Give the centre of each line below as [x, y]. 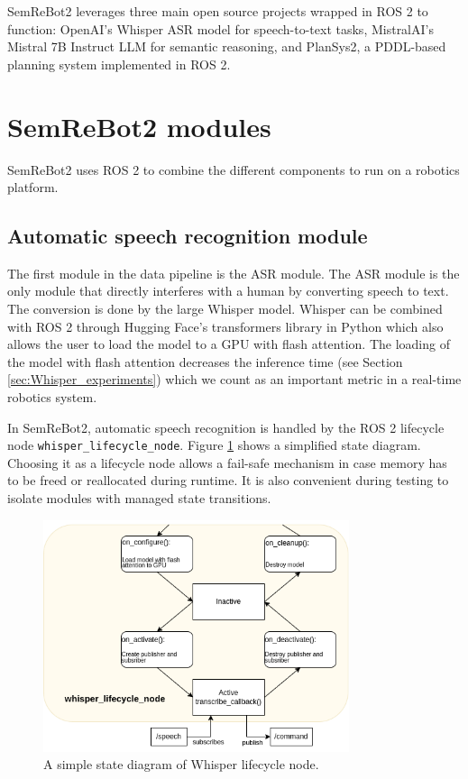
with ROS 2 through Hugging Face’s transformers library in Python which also [225, 326]
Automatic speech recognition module [188, 236]
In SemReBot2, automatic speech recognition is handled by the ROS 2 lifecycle [226, 427]
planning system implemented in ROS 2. [119, 64]
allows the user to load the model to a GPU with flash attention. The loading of [229, 344]
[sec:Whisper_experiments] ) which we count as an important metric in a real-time [234, 379]
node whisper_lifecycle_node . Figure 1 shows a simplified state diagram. [214, 445]
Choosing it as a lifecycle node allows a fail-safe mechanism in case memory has [227, 462]
